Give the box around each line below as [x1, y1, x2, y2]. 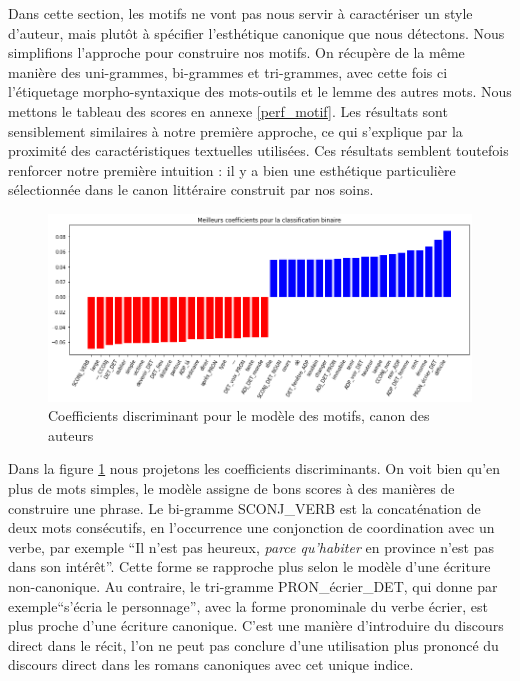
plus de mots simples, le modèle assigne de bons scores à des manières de [8, 477, 455, 498]
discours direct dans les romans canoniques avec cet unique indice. [8, 654, 414, 675]
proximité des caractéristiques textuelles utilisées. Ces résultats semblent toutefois [8, 140, 509, 161]
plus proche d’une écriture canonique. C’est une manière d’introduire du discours [8, 615, 504, 636]
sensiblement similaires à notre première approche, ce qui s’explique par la [8, 120, 463, 141]
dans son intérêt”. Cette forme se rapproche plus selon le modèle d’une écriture [8, 556, 491, 577]
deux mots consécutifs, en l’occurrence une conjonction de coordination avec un [8, 517, 495, 538]
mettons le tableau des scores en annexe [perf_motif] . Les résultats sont [8, 100, 448, 121]
